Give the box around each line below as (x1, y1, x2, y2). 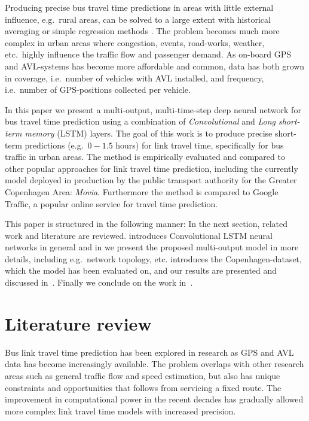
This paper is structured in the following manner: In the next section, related (5, 217, 288, 230)
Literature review (5, 311, 152, 335)
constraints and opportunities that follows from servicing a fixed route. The (5, 381, 282, 393)
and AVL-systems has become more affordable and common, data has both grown (5, 59, 305, 72)
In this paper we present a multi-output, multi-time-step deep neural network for (5, 103, 301, 116)
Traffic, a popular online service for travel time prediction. (5, 197, 218, 210)
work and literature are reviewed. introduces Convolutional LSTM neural (5, 229, 273, 241)
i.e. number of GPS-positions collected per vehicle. (5, 83, 191, 96)
